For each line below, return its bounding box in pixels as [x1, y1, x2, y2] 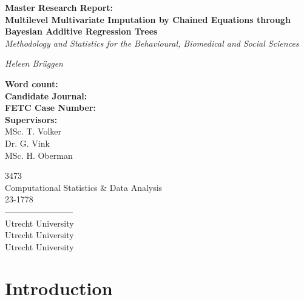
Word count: [5, 77, 58, 90]
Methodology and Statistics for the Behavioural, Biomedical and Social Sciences [5, 36, 299, 49]
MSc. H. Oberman [5, 148, 73, 161]
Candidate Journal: [5, 89, 87, 102]
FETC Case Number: [5, 101, 96, 114]
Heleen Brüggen [5, 57, 63, 70]
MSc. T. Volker [5, 125, 61, 138]
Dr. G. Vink [5, 136, 50, 149]
